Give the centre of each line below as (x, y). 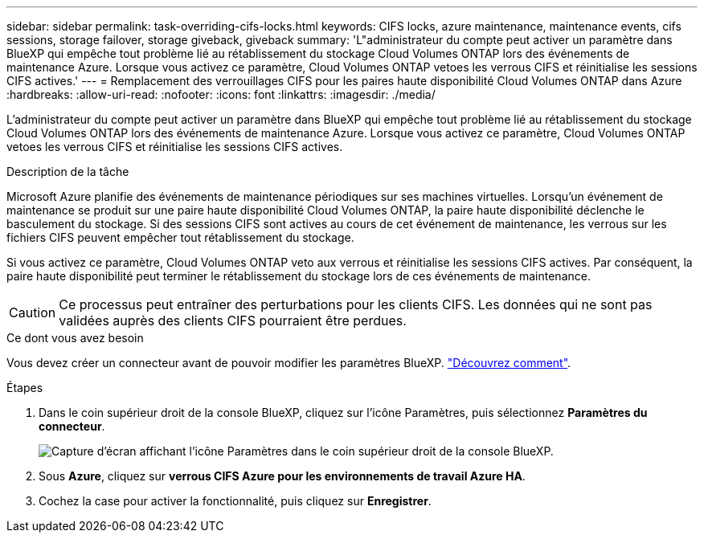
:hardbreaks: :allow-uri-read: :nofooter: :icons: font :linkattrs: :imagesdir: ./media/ (221, 94)
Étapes (25, 388)
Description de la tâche (68, 171)
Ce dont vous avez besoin (75, 338)
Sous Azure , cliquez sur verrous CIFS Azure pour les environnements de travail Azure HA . (282, 476)
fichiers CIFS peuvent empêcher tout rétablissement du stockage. (180, 237)
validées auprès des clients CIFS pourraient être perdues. (233, 321)
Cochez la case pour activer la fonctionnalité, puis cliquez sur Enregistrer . (235, 501)
